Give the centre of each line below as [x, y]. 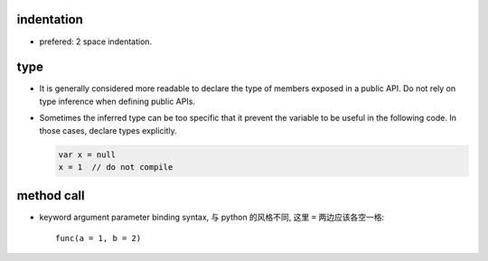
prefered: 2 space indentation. [96, 42]
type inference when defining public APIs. [117, 101]
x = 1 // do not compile [116, 167]
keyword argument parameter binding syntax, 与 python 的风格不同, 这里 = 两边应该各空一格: [211, 218]
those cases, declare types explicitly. [108, 130]
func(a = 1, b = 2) [99, 238]
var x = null [87, 154]
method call [51, 196]
